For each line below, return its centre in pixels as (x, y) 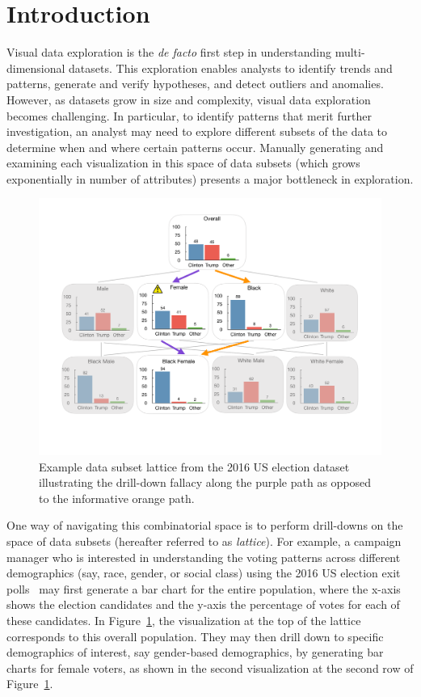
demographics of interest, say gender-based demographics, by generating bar (195, 652)
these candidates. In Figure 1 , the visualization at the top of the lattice (184, 620)
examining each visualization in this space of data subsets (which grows (183, 163)
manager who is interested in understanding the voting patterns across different (204, 557)
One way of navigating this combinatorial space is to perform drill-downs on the (205, 525)
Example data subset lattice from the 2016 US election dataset (194, 466)
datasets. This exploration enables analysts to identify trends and (231, 68)
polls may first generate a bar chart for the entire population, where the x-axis (204, 588)
